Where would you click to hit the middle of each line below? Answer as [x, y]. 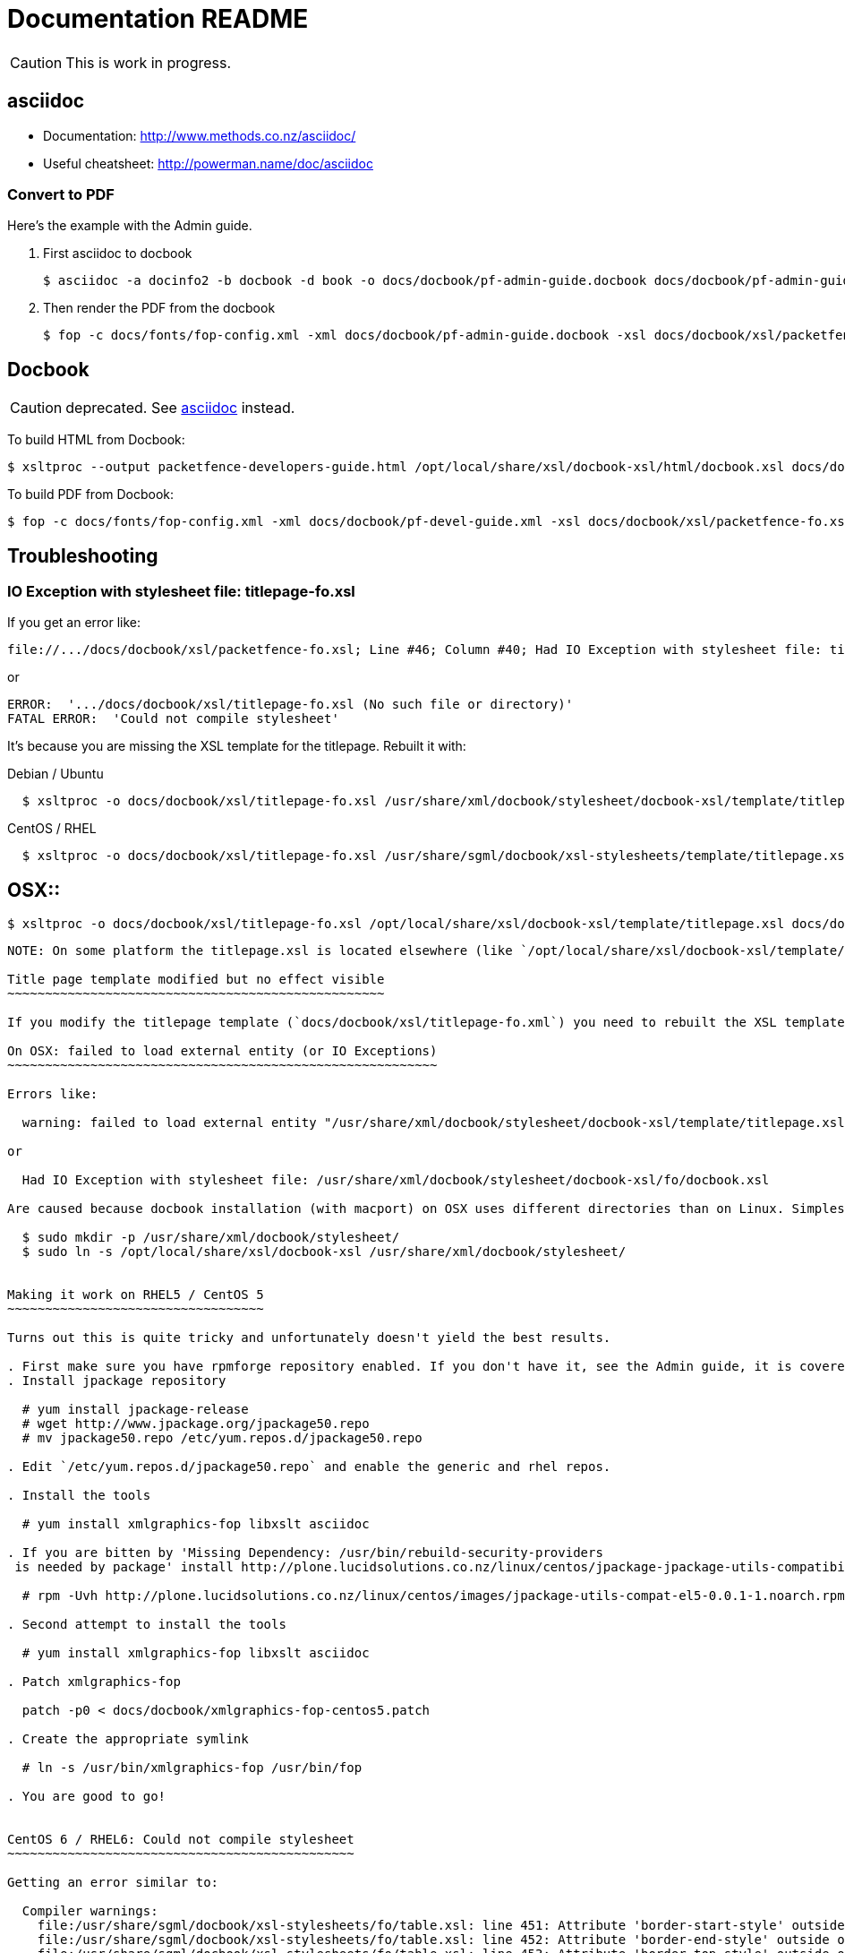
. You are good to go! [87, 1797]
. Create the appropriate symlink [128, 1739]
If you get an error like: [74, 623]
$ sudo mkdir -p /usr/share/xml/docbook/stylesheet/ [211, 1238]
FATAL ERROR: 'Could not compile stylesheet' [173, 719]
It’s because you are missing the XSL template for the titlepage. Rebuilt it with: [237, 746]
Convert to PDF [61, 194]
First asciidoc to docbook [118, 254]
